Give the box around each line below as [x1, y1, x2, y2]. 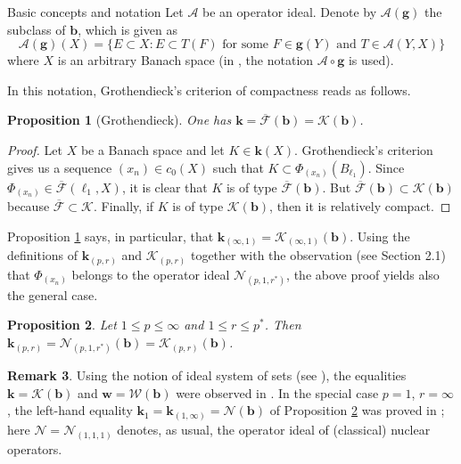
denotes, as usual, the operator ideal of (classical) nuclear [117, 419, 431, 438]
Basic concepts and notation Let [7, 3, 184, 20]
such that [212, 158, 264, 176]
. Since [367, 158, 405, 176]
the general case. [7, 285, 98, 304]
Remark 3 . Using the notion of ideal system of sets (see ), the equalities [7, 366, 407, 385]
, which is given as [78, 20, 177, 38]
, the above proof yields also [286, 265, 440, 283]
